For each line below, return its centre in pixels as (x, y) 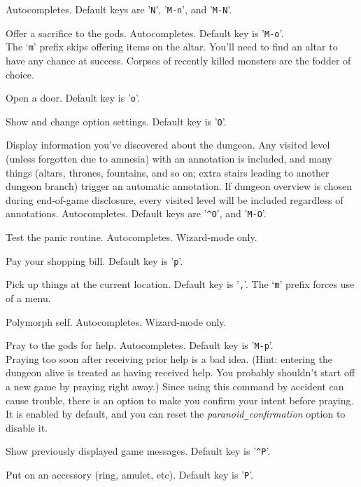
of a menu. (28, 298)
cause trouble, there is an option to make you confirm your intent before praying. (180, 400)
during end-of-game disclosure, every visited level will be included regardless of (175, 199)
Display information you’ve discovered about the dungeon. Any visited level (168, 145)
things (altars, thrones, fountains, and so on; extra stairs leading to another (168, 172)
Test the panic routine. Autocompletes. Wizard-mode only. (132, 237)
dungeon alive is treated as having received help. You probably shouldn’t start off (180, 372)
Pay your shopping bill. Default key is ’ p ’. (94, 260)
